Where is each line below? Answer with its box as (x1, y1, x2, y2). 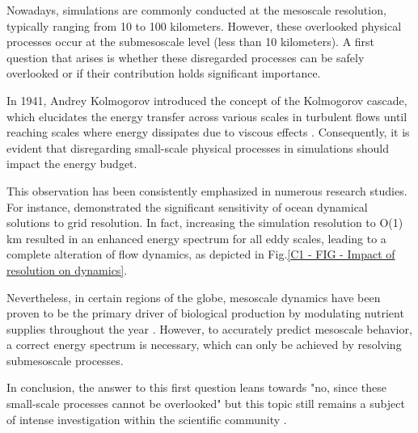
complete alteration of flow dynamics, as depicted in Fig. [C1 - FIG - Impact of (6, 246, 395, 263)
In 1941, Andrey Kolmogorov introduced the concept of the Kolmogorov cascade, (6, 91, 407, 108)
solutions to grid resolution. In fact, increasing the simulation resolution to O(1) (6, 214, 403, 231)
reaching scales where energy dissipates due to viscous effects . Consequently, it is (6, 124, 410, 141)
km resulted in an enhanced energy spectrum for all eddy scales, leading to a (6, 229, 386, 246)
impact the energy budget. (6, 155, 137, 172)
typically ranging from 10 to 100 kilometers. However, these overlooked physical (6, 17, 402, 34)
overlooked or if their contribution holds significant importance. (6, 65, 321, 82)
